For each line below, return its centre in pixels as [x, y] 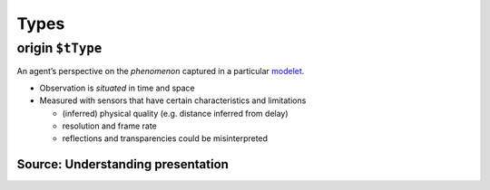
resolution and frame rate [110, 126]
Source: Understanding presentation [122, 164]
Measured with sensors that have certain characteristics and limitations [173, 100]
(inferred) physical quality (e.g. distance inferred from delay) [176, 113]
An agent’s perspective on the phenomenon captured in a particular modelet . [161, 71]
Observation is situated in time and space [117, 88]
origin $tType [59, 48]
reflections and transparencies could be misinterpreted [165, 138]
